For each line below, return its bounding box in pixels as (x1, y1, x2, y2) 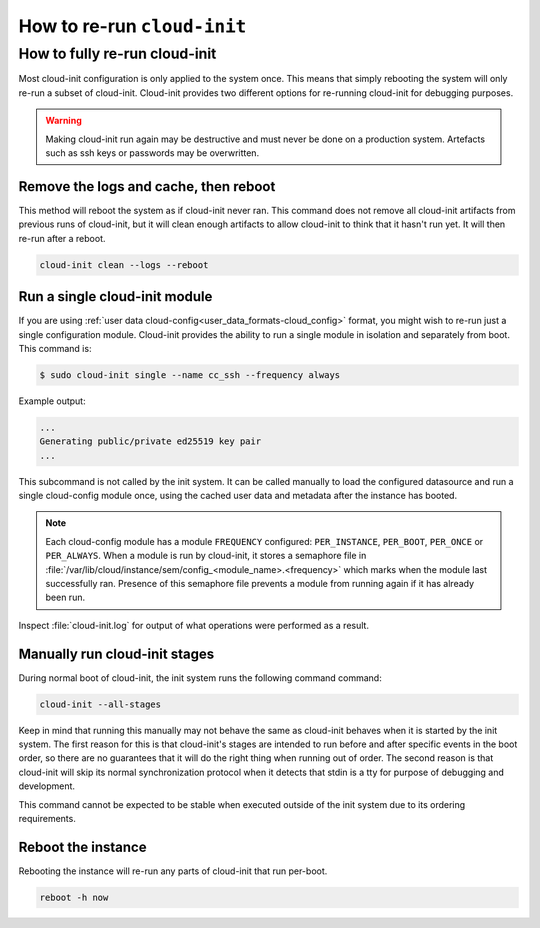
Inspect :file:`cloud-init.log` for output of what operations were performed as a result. (18, 619, 370, 631)
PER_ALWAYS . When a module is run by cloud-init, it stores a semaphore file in (45, 550, 367, 562)
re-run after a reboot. (18, 232, 106, 244)
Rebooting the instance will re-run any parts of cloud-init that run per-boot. (18, 865, 328, 877)
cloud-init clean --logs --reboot (39, 259, 209, 270)
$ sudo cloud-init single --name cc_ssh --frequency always (39, 369, 341, 380)
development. (18, 780, 75, 792)
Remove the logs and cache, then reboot (18, 178, 276, 195)
